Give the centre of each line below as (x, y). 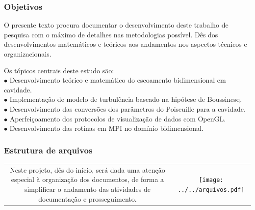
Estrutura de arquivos (48, 150)
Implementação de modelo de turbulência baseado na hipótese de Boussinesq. (126, 99)
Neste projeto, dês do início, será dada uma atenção (88, 169)
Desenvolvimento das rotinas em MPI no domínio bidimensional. (106, 128)
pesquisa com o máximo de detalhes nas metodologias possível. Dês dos (111, 34)
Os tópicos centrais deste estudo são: (59, 70)
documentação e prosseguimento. (88, 198)
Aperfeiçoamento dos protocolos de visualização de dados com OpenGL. (118, 118)
